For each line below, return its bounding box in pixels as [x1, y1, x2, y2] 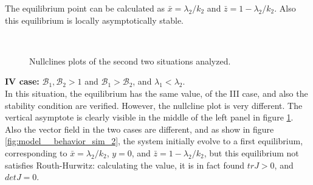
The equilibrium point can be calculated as [5, 2, 165, 14]
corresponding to [5, 146, 67, 159]
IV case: [5, 75, 40, 88]
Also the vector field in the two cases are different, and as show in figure [5, 122, 274, 135]
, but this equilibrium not [204, 146, 299, 159]
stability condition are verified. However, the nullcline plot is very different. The [5, 99, 303, 111]
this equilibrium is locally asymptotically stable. [5, 13, 184, 26]
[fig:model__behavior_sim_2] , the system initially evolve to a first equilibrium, [5, 134, 303, 147]
